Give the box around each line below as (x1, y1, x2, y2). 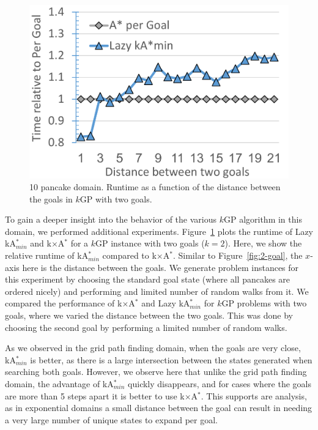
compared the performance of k (5, 297, 122, 310)
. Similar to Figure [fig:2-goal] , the (172, 249, 303, 262)
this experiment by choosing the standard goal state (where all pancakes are (5, 273, 290, 286)
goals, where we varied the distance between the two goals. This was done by (5, 309, 293, 322)
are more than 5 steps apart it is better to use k (5, 389, 185, 402)
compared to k (102, 249, 157, 262)
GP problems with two (221, 297, 307, 310)
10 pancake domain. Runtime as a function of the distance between (29, 180, 281, 193)
